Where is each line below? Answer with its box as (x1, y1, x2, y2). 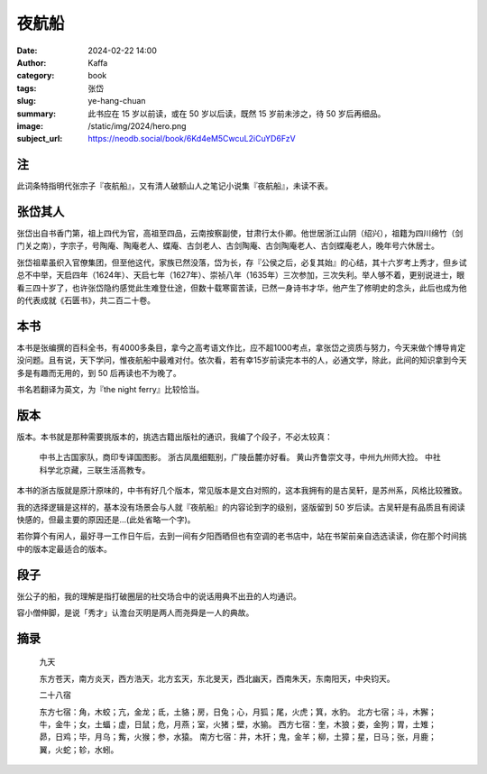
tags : (16, 82, 37, 94)
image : (16, 120, 44, 131)
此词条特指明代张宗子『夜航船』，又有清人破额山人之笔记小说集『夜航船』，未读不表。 (16, 180, 333, 191)
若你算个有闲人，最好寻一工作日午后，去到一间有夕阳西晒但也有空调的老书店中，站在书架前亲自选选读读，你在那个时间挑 (16, 530, 467, 541)
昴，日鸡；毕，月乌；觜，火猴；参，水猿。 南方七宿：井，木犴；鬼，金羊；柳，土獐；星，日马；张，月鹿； (39, 732, 436, 742)
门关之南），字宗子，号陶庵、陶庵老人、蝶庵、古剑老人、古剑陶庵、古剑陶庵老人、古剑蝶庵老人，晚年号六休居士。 (16, 240, 439, 252)
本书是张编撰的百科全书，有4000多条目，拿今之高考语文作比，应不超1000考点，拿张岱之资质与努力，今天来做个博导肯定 (16, 342, 466, 353)
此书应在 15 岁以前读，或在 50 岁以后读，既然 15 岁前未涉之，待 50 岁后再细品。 (87, 108, 386, 119)
